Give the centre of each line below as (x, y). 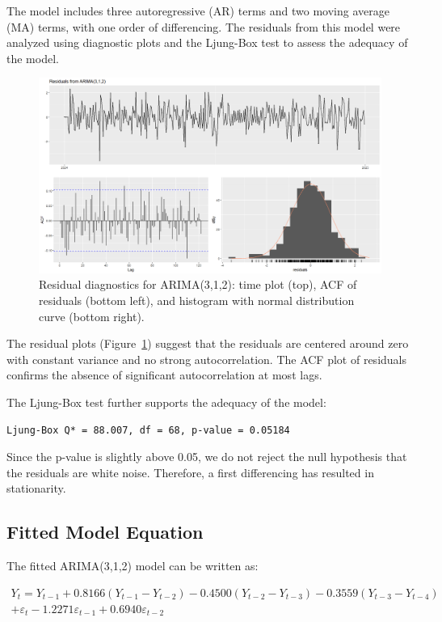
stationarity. (36, 488)
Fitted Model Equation (105, 532)
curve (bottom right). (92, 316)
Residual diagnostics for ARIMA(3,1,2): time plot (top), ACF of (198, 284)
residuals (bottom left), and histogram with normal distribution (197, 300)
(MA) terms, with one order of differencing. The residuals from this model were (204, 26)
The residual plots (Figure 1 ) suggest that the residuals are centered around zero (208, 343)
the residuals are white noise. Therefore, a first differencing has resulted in (190, 472)
